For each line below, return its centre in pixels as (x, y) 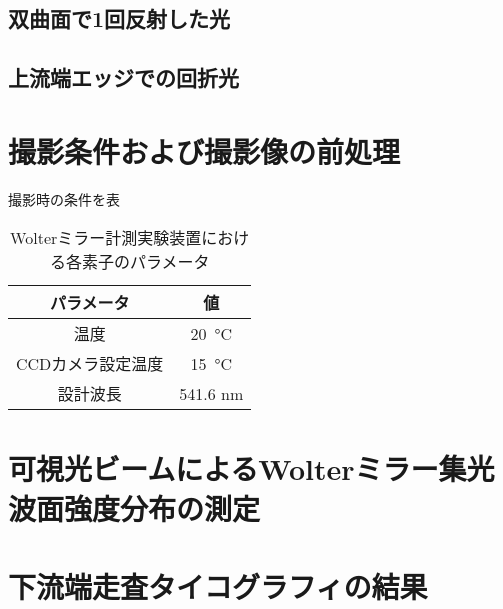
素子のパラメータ (145, 262)
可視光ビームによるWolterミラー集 (237, 468)
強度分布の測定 (162, 507)
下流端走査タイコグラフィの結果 (218, 586)
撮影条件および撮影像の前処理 (204, 150)
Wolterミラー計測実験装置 (106, 238)
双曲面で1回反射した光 (119, 18)
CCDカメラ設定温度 (90, 364)
